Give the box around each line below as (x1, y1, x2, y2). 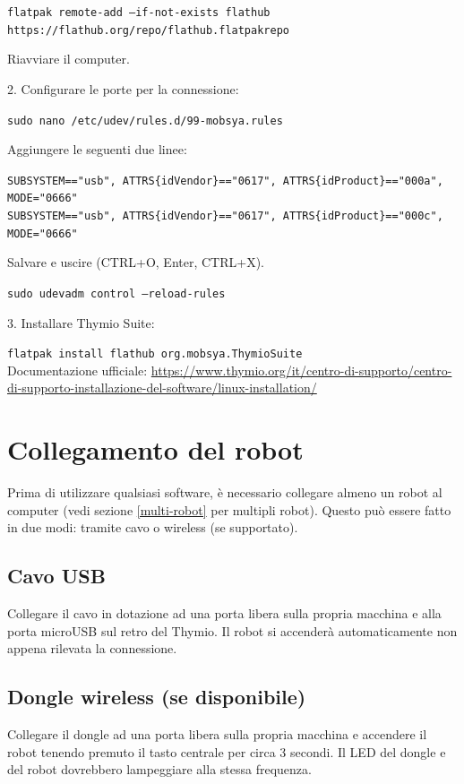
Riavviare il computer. (7, 49, 130, 68)
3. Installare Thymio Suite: (7, 313, 155, 332)
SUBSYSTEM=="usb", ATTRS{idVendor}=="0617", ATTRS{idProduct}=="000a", (7, 174, 443, 187)
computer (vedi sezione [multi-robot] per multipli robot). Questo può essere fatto (7, 500, 451, 519)
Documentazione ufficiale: (7, 360, 148, 379)
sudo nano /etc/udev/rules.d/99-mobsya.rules (7, 114, 283, 127)
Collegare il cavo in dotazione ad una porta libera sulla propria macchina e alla (7, 604, 442, 623)
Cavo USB (7, 562, 106, 590)
